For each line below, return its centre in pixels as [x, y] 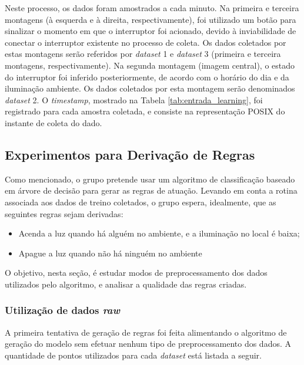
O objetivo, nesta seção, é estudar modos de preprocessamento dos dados [136, 273]
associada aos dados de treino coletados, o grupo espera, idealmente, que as [141, 202]
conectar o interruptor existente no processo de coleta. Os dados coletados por [146, 42]
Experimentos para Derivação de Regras [130, 154]
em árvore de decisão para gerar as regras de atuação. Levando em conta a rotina [151, 190]
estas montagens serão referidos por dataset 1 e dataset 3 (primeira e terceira [143, 54]
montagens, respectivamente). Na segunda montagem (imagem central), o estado [150, 65]
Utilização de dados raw [63, 310]
